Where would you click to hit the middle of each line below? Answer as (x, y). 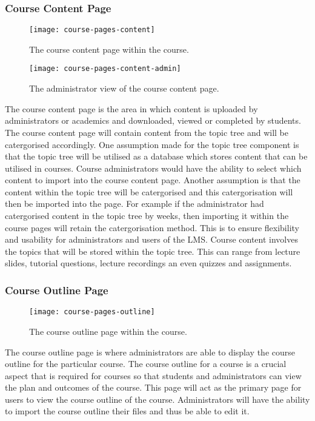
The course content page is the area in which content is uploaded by (131, 108)
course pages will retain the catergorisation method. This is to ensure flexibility (152, 227)
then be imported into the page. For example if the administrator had (134, 204)
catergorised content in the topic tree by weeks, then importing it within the (147, 216)
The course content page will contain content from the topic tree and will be (147, 132)
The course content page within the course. (109, 49)
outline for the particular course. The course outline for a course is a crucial (146, 364)
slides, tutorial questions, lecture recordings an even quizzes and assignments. (148, 263)
